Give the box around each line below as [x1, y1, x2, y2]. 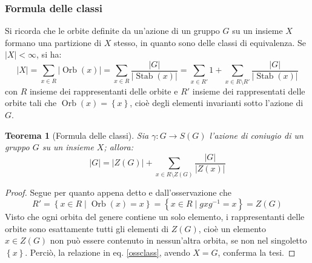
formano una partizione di [5, 36, 102, 48]
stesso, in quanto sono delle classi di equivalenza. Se [114, 36, 307, 48]
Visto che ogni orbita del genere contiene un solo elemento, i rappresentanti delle [5, 210, 305, 223]
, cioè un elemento [198, 222, 266, 235]
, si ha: [36, 48, 62, 61]
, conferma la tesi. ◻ [217, 246, 296, 258]
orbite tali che [5, 96, 57, 109]
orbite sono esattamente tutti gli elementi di [5, 222, 169, 235]
